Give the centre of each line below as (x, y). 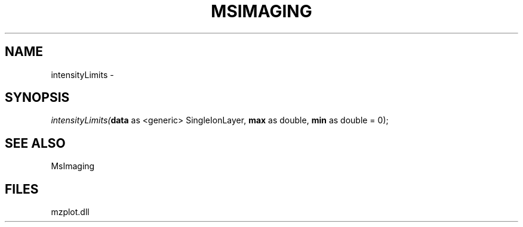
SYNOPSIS (37, 98)
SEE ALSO (35, 143)
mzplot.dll (70, 212)
